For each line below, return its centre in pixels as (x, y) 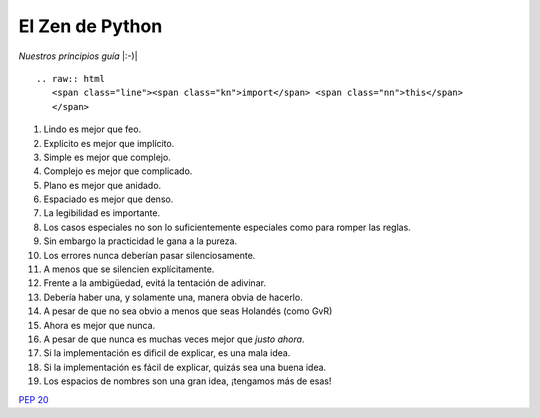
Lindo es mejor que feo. (92, 129)
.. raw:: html (70, 78)
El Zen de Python (90, 26)
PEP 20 (33, 399)
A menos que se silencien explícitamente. (129, 269)
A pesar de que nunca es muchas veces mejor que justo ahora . (174, 339)
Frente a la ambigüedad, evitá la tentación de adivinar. (155, 283)
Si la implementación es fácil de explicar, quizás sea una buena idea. (185, 367)
